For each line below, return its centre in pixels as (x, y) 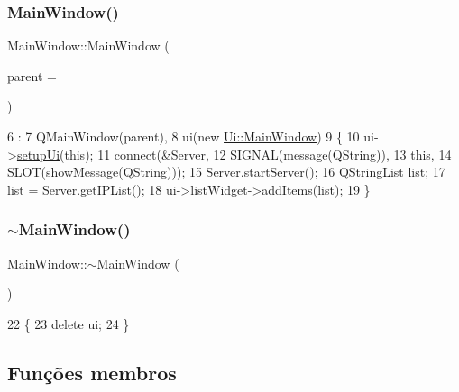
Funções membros (92, 372)
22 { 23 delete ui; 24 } (69, 323)
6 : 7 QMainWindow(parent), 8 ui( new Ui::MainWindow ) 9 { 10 (184, 136)
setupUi (38, 154)
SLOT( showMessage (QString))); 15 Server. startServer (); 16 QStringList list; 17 (226, 172)
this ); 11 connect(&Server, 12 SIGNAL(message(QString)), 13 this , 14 (258, 154)
